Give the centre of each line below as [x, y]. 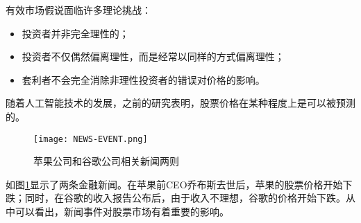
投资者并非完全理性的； [75, 33]
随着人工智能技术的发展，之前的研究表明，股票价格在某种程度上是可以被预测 [180, 103]
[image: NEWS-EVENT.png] [91, 139]
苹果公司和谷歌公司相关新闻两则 [106, 161]
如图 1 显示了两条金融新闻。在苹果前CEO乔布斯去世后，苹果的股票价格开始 [174, 184]
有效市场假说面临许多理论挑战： [78, 10]
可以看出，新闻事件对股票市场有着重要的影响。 [122, 211]
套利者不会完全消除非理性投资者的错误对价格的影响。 [143, 79]
